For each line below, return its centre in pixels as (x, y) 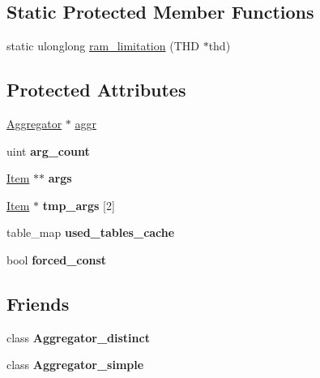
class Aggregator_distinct (78, 337)
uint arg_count (48, 150)
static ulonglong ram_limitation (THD (103, 46)
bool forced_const (57, 259)
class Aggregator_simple (75, 365)
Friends (38, 303)
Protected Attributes (96, 90)
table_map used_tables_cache (91, 232)
